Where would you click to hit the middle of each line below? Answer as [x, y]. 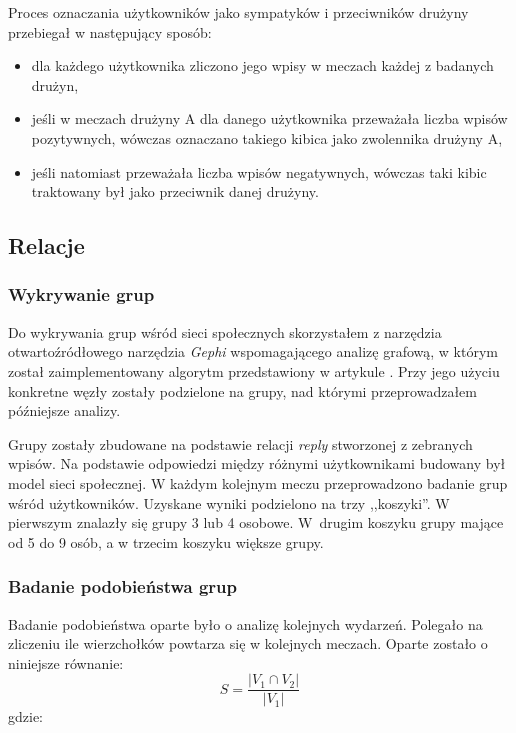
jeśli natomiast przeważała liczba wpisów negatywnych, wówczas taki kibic [259, 171]
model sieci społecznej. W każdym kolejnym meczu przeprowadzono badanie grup [258, 482]
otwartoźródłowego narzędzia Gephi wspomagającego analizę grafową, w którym [253, 351]
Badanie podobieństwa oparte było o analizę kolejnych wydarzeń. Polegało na [245, 623]
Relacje [46, 245]
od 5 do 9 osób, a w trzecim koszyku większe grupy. [166, 541]
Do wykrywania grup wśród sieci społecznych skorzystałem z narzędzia [225, 331]
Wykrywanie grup [81, 294]
